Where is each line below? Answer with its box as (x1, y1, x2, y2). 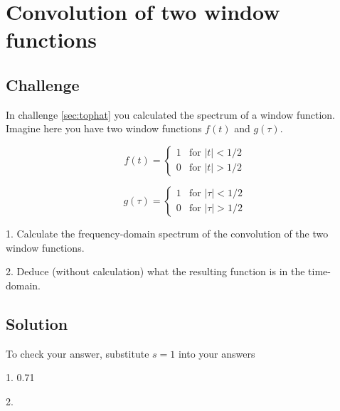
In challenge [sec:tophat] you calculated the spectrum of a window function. (6, 107, 335, 122)
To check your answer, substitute (6, 346, 149, 361)
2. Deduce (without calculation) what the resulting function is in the (6, 264, 305, 279)
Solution (6, 312, 68, 334)
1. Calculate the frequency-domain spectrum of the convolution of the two (6, 225, 329, 240)
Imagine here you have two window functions (6, 121, 202, 136)
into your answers (178, 346, 255, 361)
